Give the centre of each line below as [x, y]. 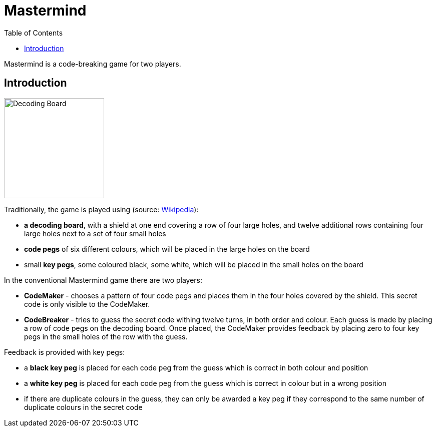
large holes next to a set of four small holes [95, 233]
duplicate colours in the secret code [83, 407]
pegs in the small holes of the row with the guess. [106, 336]
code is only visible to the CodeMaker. [87, 304]
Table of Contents [34, 33]
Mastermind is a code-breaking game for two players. [93, 64]
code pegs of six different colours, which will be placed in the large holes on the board [167, 249]
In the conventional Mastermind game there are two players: [103, 280]
